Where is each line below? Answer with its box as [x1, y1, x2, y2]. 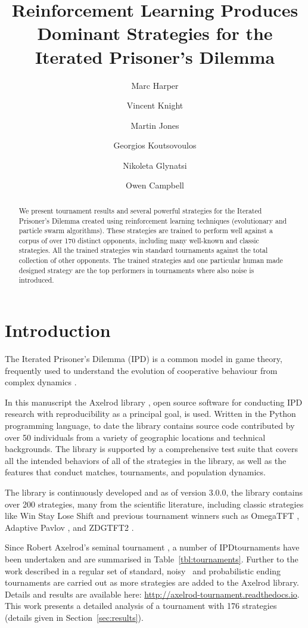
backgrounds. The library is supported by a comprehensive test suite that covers [5, 443, 298, 455]
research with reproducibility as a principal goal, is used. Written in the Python [5, 407, 296, 420]
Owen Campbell [126, 179, 184, 191]
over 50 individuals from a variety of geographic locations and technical [5, 431, 266, 443]
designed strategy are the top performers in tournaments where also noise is [18, 265, 254, 275]
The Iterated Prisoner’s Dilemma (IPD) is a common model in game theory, [5, 352, 282, 365]
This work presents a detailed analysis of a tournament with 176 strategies [5, 599, 277, 612]
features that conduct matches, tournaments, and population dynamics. [5, 466, 266, 478]
